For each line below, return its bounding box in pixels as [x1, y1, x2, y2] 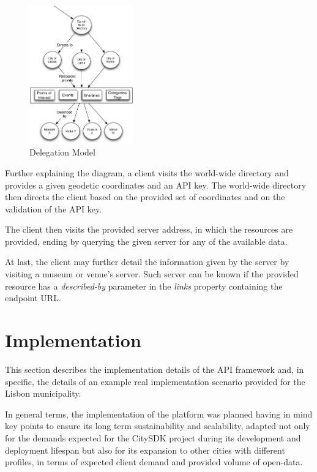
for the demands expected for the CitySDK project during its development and [5, 431, 301, 444]
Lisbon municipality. [5, 387, 81, 400]
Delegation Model [29, 146, 95, 159]
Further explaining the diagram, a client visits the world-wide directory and [5, 166, 289, 179]
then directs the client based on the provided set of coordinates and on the [5, 190, 285, 203]
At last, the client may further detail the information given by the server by [5, 255, 289, 268]
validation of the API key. [5, 202, 102, 215]
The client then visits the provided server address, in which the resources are [5, 223, 293, 236]
